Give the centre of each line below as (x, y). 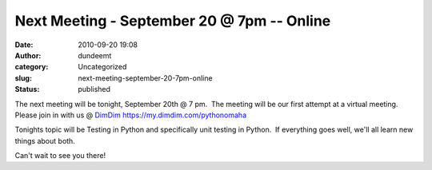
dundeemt (95, 55)
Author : (28, 55)
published (94, 89)
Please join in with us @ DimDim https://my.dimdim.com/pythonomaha (131, 115)
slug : (23, 78)
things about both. (45, 140)
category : (32, 67)
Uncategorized (102, 67)
